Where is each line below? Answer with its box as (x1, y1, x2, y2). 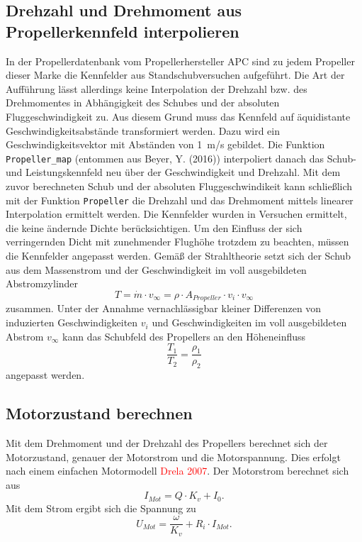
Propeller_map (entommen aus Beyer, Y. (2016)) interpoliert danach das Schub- (6, 150, 356, 165)
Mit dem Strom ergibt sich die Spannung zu (6, 500, 196, 515)
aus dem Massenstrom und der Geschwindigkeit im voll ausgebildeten (6, 262, 307, 277)
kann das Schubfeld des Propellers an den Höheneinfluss (62, 328, 306, 343)
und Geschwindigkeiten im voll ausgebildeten (152, 315, 347, 330)
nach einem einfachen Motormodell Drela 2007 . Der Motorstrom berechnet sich (6, 463, 349, 478)
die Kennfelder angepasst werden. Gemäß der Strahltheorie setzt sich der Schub (6, 248, 351, 263)
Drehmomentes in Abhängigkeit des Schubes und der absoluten (6, 95, 280, 110)
